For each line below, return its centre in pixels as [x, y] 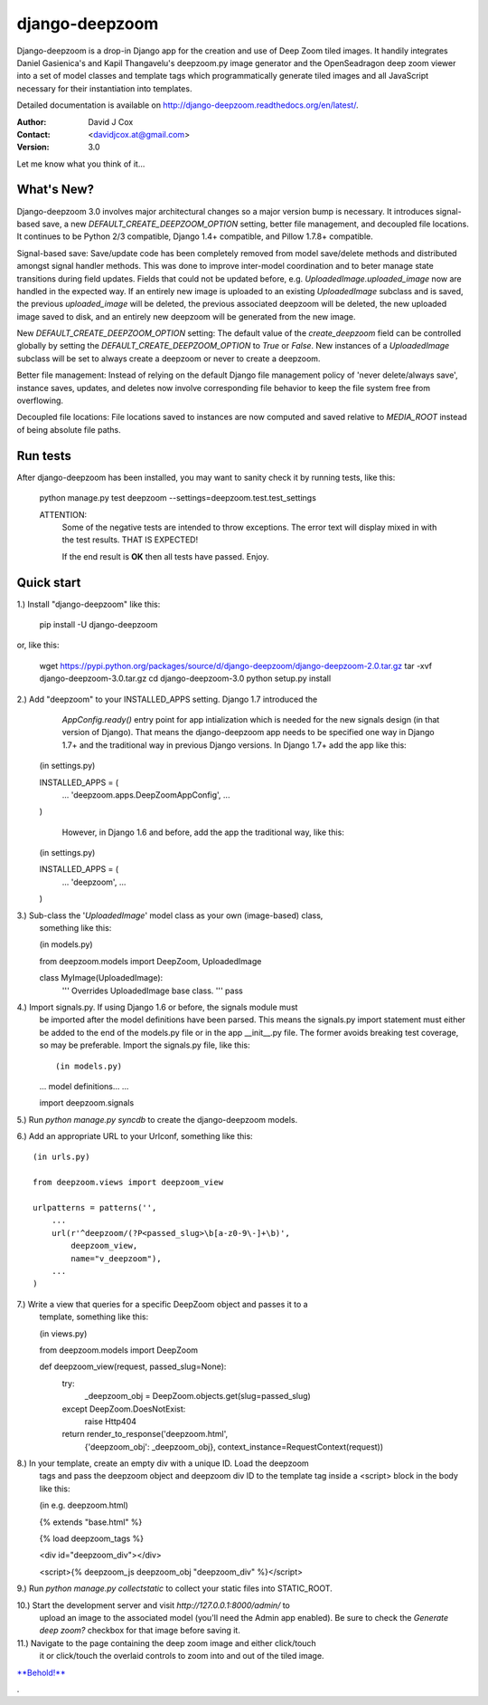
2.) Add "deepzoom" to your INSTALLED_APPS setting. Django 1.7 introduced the [167, 699]
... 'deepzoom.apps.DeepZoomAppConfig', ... [146, 795]
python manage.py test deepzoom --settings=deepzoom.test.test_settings [178, 498]
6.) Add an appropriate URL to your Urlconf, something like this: [135, 1136]
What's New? [56, 190]
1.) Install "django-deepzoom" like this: [89, 604]
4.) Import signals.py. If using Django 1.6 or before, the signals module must [157, 1007]
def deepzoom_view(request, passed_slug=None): [133, 1366]
